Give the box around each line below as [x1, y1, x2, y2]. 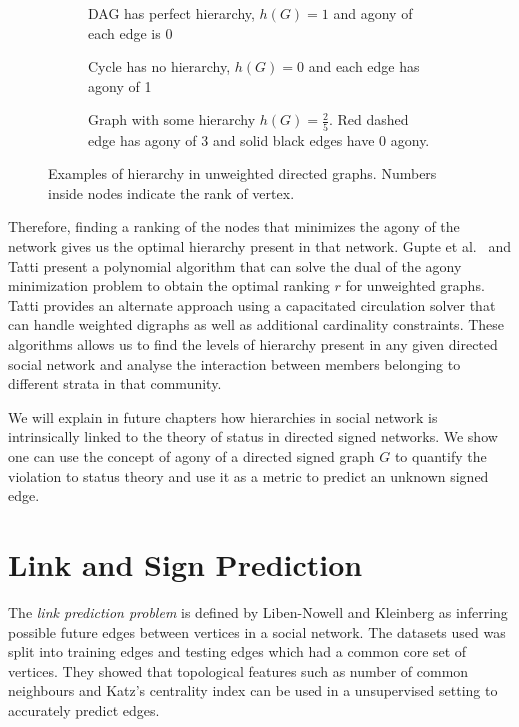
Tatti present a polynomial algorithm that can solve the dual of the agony [8, 255, 462, 276]
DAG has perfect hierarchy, [88, 3, 255, 23]
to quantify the [394, 446, 487, 466]
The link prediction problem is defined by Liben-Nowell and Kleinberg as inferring [8, 601, 508, 622]
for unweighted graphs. [345, 275, 485, 296]
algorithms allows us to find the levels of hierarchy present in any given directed [8, 334, 498, 355]
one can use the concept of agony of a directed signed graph [8, 446, 375, 466]
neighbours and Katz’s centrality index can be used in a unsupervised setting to [8, 680, 498, 701]
